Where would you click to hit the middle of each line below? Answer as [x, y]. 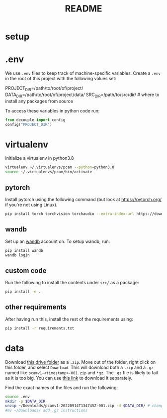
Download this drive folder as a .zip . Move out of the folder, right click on [81, 362]
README [83, 9]
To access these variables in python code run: [52, 110]
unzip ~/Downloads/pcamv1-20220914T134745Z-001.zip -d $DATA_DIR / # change [85, 406]
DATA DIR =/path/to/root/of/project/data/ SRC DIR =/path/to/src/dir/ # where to [82, 95]
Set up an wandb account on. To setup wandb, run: [58, 241]
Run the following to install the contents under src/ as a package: [72, 283]
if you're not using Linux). [31, 205]
